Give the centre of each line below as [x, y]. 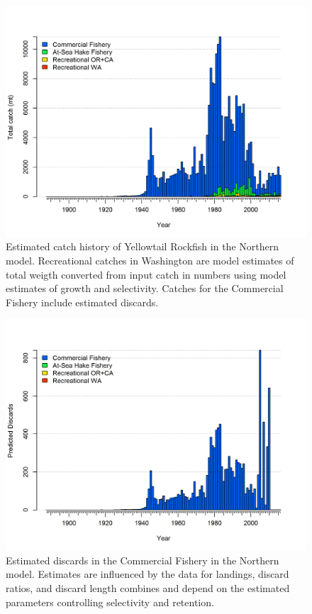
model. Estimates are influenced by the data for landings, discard [147, 574]
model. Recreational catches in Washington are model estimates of [150, 261]
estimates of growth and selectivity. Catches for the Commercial [145, 288]
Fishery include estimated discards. [82, 302]
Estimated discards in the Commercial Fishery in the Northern [143, 560]
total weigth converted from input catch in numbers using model [146, 274]
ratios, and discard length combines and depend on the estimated [148, 588]
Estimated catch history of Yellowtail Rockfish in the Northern [142, 246]
